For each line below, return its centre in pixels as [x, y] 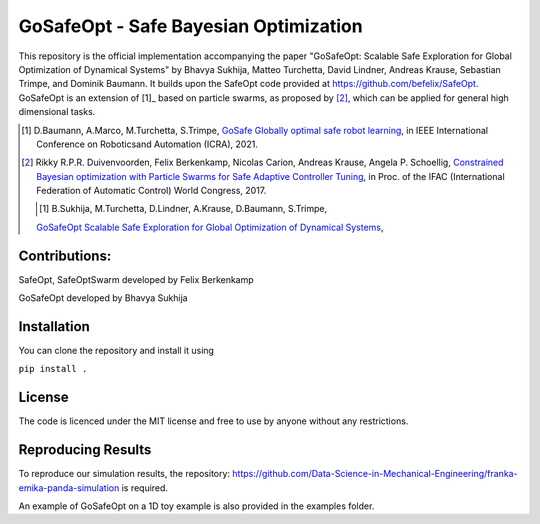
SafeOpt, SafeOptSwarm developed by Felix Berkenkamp [136, 279]
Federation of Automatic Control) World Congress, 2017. [151, 191]
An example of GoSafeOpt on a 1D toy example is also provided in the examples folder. [196, 506]
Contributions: [65, 255]
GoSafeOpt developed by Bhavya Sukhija [103, 298]
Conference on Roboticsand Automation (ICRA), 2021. [147, 144]
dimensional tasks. [57, 112]
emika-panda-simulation [69, 487]
